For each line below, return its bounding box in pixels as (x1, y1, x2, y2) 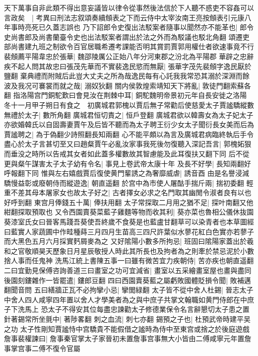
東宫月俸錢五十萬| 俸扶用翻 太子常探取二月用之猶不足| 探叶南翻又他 (34, 197, 254, 207)
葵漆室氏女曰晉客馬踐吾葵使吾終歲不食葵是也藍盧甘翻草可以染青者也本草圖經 (4, 216, 254, 227)
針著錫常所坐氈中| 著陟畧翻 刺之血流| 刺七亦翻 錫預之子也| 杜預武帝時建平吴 (4, 314, 251, 324)
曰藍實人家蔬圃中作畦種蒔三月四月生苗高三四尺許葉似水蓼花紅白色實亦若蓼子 (4, 226, 254, 236)
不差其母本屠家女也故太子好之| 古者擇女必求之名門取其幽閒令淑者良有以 (10, 187, 245, 198)
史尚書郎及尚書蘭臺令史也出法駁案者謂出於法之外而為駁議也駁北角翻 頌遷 (4, 31, 243, 42)
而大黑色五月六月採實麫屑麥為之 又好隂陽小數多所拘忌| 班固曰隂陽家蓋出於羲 (4, 236, 254, 246)
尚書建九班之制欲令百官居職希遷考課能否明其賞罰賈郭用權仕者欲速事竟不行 (10, 41, 254, 52)
